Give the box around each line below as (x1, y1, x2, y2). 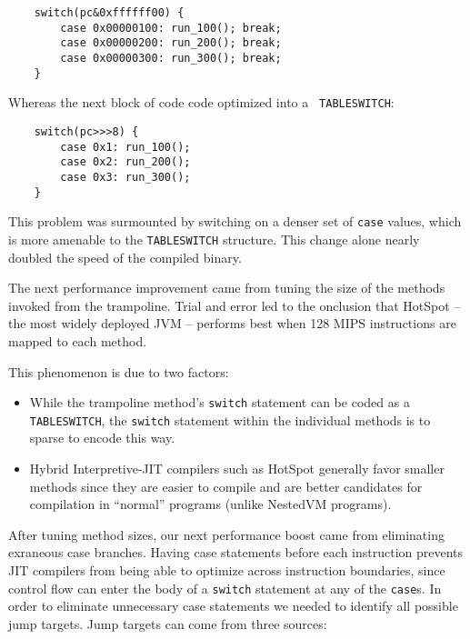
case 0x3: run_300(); (60, 170, 191, 184)
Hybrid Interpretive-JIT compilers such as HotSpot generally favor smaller (29, 459, 445, 477)
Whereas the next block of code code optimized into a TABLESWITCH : (8, 93, 395, 112)
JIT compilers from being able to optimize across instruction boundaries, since (8, 560, 445, 579)
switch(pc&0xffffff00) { (34, 6, 185, 19)
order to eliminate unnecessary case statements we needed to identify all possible (8, 596, 458, 615)
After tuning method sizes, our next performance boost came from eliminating (8, 524, 445, 544)
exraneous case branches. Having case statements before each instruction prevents (8, 543, 464, 562)
